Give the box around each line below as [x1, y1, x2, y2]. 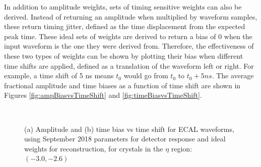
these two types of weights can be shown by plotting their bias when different [4, 50, 243, 61]
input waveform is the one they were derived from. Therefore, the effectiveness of [4, 41, 254, 51]
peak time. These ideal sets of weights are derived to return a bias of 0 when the [4, 31, 252, 41]
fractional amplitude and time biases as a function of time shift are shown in [4, 80, 241, 90]
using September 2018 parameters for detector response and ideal [24, 133, 226, 144]
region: [171, 143, 192, 153]
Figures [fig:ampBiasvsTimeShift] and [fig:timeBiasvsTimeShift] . [4, 90, 202, 100]
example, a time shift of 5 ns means [4, 70, 114, 81]
